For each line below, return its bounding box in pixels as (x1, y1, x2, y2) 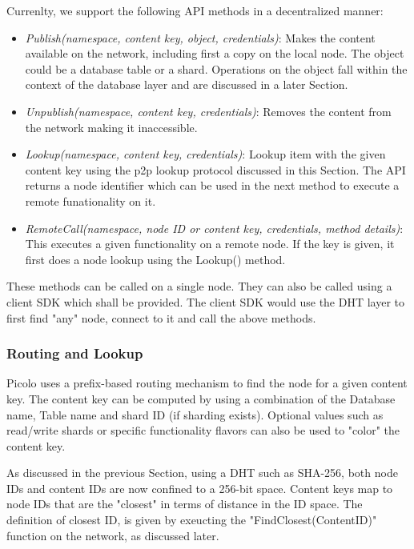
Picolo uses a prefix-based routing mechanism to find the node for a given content (6, 375, 408, 391)
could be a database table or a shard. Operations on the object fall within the (25, 60, 408, 77)
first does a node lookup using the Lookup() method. (25, 250, 286, 267)
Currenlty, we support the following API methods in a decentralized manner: (6, 2, 384, 18)
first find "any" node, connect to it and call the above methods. (6, 309, 316, 326)
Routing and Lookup (6, 343, 143, 363)
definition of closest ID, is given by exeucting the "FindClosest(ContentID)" (6, 511, 377, 528)
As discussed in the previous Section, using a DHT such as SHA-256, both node (6, 464, 398, 481)
